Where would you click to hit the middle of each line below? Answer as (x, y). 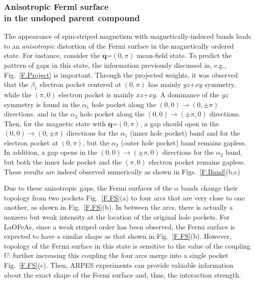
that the (16, 84)
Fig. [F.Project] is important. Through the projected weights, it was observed (121, 74)
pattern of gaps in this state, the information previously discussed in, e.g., (115, 65)
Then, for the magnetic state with (55, 123)
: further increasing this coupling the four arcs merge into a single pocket (118, 255)
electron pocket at (31, 142)
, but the (96, 142)
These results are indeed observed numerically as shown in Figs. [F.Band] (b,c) (122, 171)
